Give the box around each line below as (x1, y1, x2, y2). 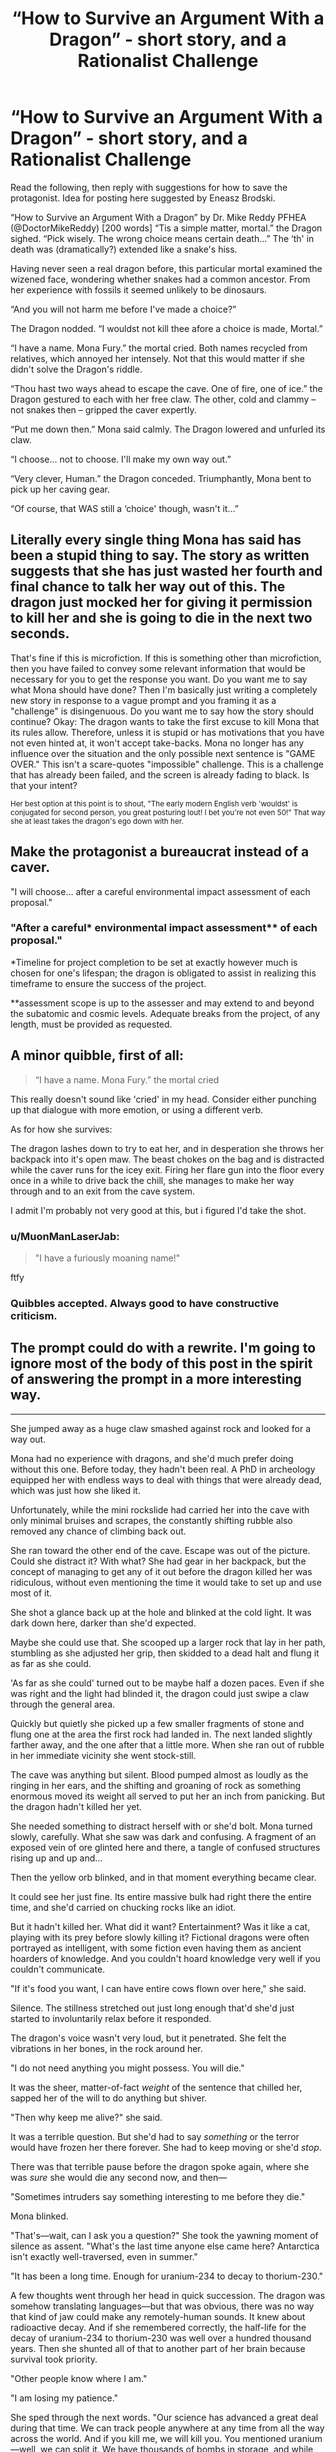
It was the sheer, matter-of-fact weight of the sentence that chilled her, (10, 2081, 303, 2093)
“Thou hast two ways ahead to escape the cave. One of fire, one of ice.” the (10, 382, 323, 394)
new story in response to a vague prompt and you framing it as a (10, 694, 277, 706)
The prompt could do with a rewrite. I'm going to (10, 1340, 317, 1357)
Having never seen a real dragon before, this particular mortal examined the (10, 262, 323, 274)
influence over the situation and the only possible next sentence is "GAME (10, 747, 316, 759)
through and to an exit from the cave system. (10, 1185, 196, 1197)
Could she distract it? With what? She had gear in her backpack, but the (10, 1555, 307, 1567)
